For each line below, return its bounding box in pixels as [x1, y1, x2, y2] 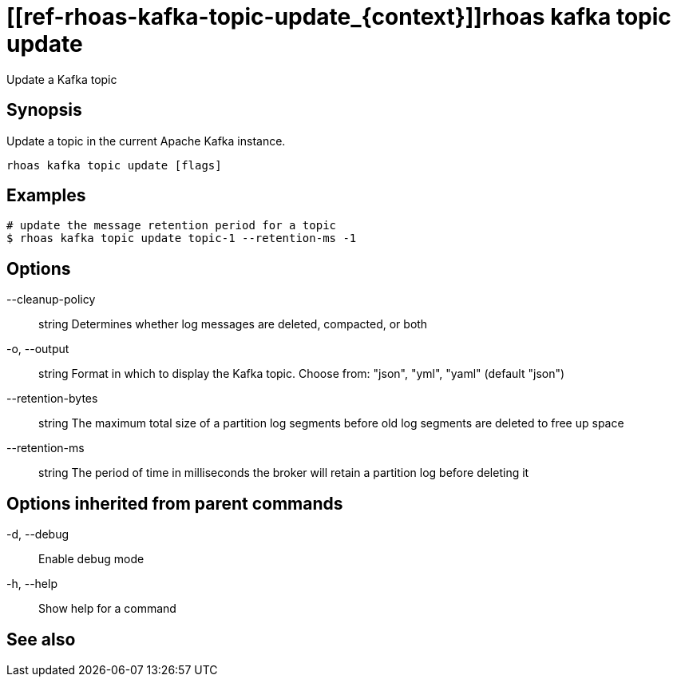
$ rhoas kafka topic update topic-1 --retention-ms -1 [6, 232, 357, 245]
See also [6, 629, 76, 649]
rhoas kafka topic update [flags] [6, 158, 222, 172]
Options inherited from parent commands [6, 493, 343, 514]
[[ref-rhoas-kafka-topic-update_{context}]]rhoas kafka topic [6, 3, 671, 30]
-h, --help [6, 577, 57, 591]
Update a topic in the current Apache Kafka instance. [6, 133, 286, 148]
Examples [6, 185, 86, 206]
